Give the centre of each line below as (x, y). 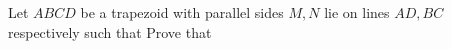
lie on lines (357, 12)
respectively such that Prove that (110, 31)
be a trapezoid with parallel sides (182, 12)
